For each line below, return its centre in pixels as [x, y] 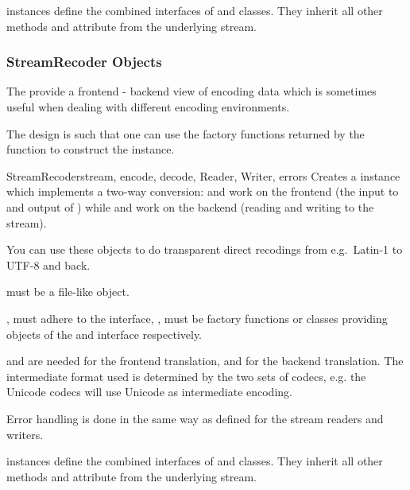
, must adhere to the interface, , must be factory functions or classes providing [197, 318]
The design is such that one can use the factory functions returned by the [186, 133]
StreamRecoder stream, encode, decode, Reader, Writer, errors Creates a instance [203, 175]
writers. [25, 434]
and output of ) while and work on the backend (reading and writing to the [190, 206]
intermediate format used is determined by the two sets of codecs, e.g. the [186, 376]
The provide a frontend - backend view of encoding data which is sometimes [191, 91]
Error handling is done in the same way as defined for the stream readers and [195, 418]
